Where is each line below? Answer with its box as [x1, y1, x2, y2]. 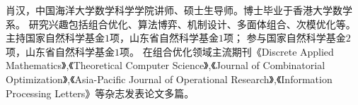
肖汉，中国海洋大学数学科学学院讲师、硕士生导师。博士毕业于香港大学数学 [6, 3, 352, 17]
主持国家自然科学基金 [6, 30, 105, 45]
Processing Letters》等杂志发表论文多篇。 [6, 85, 195, 100]
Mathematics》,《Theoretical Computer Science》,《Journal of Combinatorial [6, 58, 325, 73]
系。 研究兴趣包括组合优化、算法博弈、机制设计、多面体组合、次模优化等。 [6, 16, 356, 31]
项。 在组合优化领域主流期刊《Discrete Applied [120, 44, 334, 58]
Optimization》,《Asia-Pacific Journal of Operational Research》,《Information [6, 71, 333, 86]
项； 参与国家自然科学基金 [224, 30, 346, 45]
